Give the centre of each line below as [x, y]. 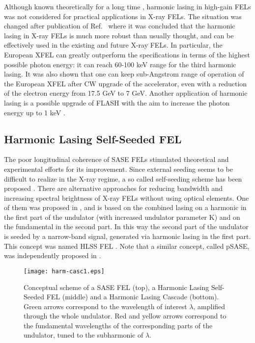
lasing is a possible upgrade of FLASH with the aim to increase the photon [117, 102]
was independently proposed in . [53, 255]
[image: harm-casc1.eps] [64, 271]
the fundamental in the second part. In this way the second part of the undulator [126, 226]
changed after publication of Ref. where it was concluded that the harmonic [120, 26]
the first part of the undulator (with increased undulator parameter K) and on [122, 217]
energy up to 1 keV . [35, 112]
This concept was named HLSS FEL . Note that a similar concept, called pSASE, [127, 246]
